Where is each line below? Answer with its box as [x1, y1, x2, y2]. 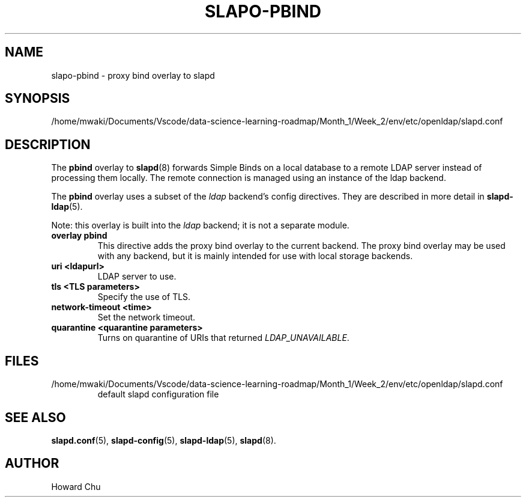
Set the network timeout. [97, 312, 196, 323]
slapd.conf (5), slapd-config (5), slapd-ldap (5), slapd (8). [51, 435, 276, 445]
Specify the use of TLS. [97, 292, 191, 302]
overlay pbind [51, 230, 107, 241]
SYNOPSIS [5, 91, 70, 106]
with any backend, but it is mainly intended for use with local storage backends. [97, 251, 413, 262]
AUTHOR [5, 456, 59, 471]
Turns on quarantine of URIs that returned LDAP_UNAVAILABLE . [97, 332, 349, 343]
